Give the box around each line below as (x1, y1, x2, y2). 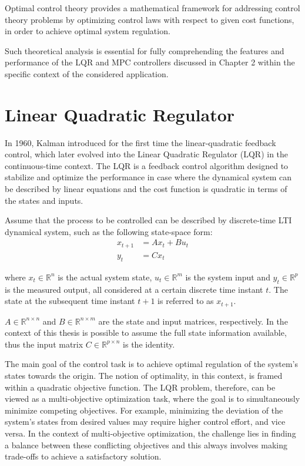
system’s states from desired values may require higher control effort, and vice (5, 415, 286, 428)
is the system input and (185, 270, 270, 283)
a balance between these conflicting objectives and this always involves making (5, 438, 288, 451)
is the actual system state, (58, 270, 152, 283)
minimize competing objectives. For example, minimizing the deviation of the (5, 404, 283, 416)
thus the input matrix (5, 338, 83, 350)
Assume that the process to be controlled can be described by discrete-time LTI (5, 214, 292, 226)
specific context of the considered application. (5, 67, 169, 80)
